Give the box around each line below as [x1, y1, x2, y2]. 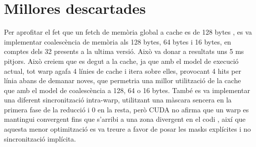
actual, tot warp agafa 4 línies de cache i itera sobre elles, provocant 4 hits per [4, 65, 241, 76]
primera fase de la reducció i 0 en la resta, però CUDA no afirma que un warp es [4, 104, 249, 114]
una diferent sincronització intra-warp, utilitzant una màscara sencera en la [4, 95, 232, 105]
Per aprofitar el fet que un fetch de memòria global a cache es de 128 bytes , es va [4, 27, 252, 37]
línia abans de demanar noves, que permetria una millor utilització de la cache [4, 75, 241, 86]
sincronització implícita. [4, 133, 76, 144]
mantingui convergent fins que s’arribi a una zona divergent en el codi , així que [4, 114, 246, 124]
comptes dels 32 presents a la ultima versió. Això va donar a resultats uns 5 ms [4, 46, 244, 56]
